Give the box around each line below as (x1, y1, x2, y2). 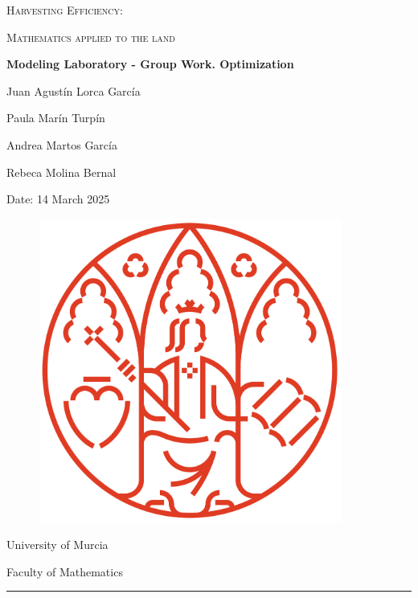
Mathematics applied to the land (6, 28, 175, 45)
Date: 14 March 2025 (6, 190, 110, 207)
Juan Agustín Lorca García (6, 82, 141, 99)
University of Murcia (6, 536, 109, 553)
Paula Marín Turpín (6, 109, 105, 126)
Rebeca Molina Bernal (6, 163, 117, 180)
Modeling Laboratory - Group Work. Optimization (6, 55, 294, 72)
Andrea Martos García (6, 136, 117, 153)
